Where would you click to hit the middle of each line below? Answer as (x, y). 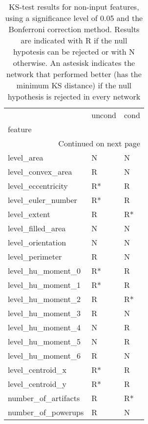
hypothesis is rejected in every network (74, 96)
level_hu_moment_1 (44, 285)
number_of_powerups (46, 412)
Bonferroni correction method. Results (74, 29)
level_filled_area (37, 228)
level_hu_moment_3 (44, 313)
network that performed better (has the (74, 74)
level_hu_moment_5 (44, 341)
